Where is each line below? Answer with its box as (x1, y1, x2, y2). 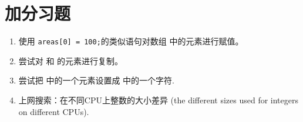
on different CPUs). (18, 105, 89, 117)
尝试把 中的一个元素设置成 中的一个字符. (18, 74, 175, 86)
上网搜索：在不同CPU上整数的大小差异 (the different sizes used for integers (18, 93, 298, 106)
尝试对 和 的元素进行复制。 (18, 54, 123, 67)
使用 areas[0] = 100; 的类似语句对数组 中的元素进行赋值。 (18, 35, 244, 47)
